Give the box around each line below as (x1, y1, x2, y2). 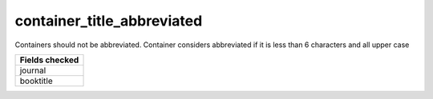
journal (19, 65, 47, 76)
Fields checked (19, 54, 79, 65)
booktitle (19, 75, 54, 86)
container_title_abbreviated (14, 12, 203, 30)
